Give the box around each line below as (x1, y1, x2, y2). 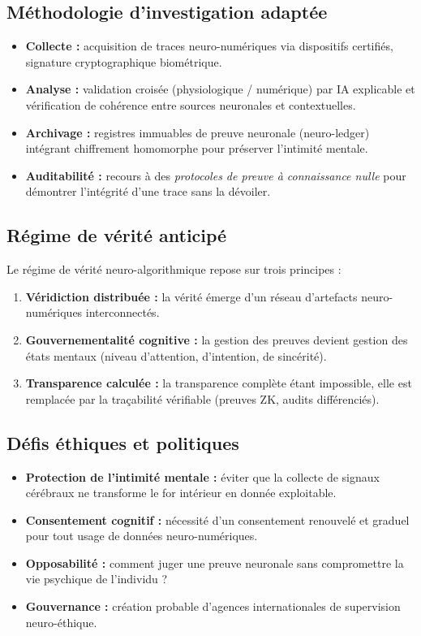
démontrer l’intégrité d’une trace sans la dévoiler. (25, 183, 271, 200)
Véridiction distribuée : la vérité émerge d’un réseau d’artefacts (25, 288, 358, 305)
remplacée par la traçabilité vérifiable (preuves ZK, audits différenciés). (25, 390, 380, 407)
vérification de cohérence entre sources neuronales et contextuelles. (25, 96, 356, 113)
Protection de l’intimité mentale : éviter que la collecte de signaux (25, 468, 380, 485)
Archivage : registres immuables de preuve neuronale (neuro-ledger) (25, 123, 370, 141)
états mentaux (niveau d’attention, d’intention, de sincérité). (25, 347, 327, 364)
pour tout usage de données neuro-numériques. (25, 527, 258, 544)
